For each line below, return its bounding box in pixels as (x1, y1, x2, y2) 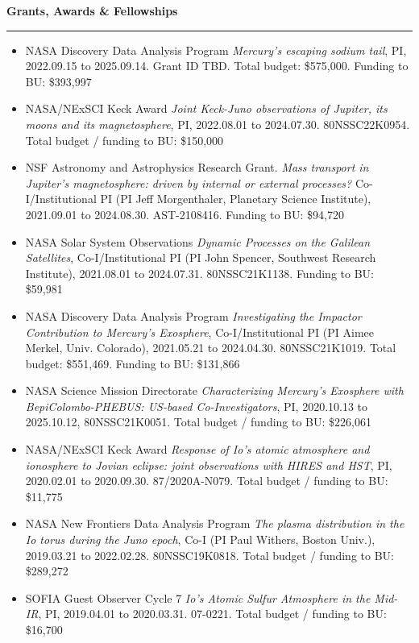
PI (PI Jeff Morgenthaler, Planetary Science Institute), (100, 190, 371, 207)
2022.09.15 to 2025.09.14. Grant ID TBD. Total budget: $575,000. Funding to (25, 57, 409, 74)
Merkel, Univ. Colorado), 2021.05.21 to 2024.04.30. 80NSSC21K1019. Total (25, 339, 396, 356)
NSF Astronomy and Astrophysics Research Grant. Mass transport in (25, 159, 369, 176)
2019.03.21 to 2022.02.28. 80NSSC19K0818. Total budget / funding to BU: (25, 546, 394, 563)
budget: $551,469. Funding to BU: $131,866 (25, 355, 240, 371)
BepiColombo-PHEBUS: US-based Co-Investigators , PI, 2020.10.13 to (25, 397, 368, 414)
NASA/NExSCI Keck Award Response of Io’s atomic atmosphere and (25, 441, 370, 458)
